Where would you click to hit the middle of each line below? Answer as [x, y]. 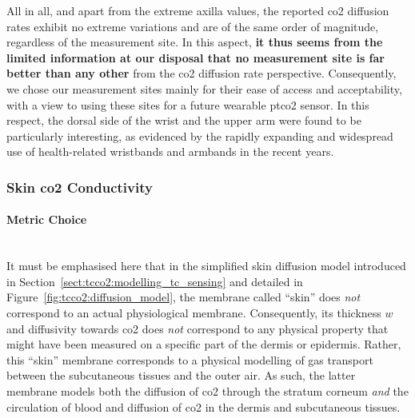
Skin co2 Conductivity [80, 187]
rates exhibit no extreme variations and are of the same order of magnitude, [193, 26]
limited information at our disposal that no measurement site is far [196, 57]
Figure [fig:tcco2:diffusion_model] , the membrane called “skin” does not [184, 297]
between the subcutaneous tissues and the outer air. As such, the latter [181, 375]
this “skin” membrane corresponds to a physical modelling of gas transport [190, 359]
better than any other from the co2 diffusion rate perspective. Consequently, [202, 73]
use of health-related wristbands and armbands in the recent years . [170, 151]
